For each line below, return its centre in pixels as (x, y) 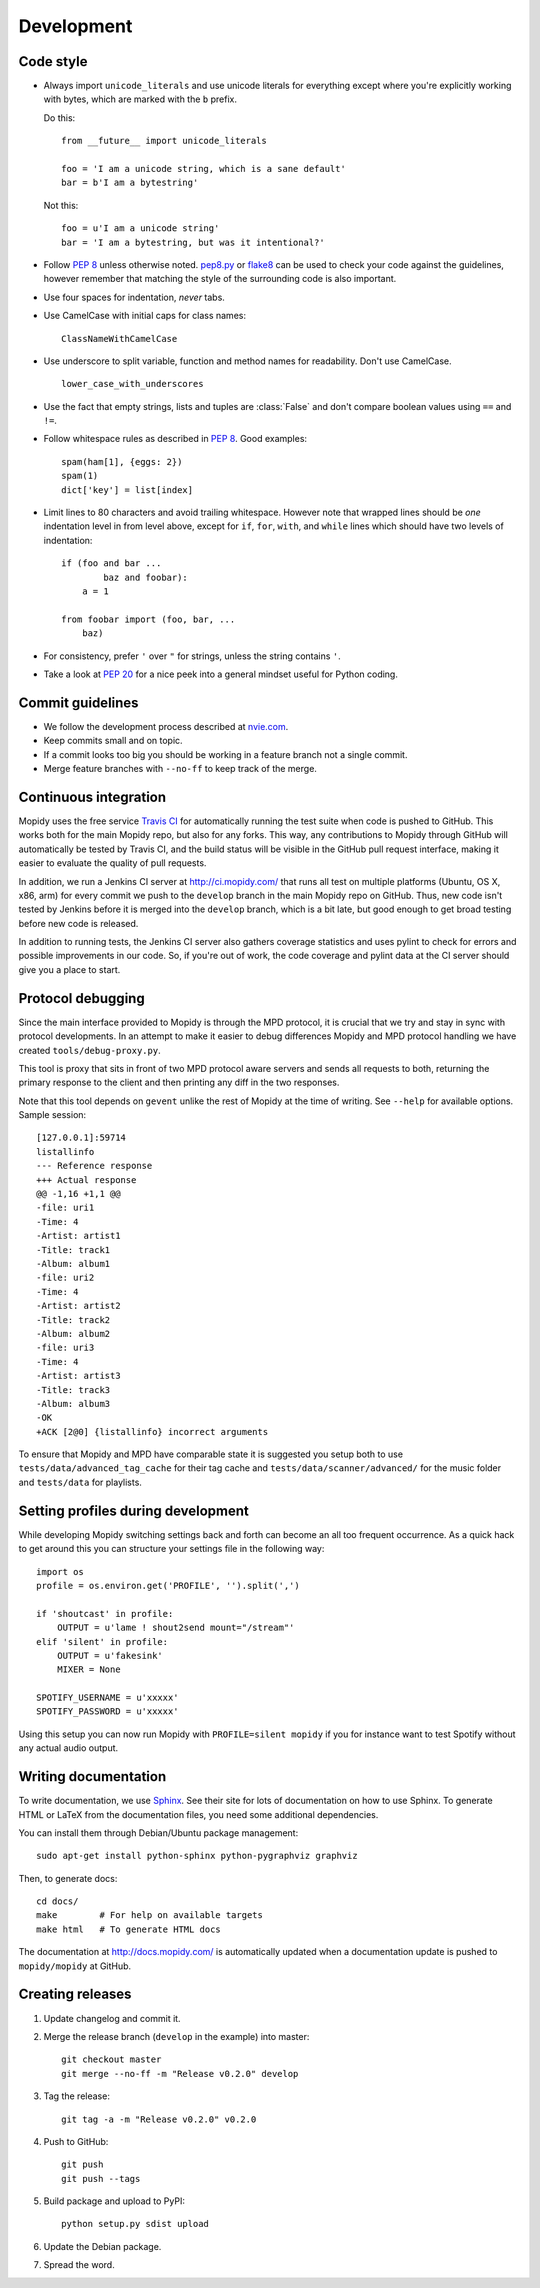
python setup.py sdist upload (135, 2224)
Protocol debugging (81, 998)
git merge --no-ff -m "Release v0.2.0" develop (180, 2073)
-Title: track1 (73, 1249)
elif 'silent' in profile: (102, 1641)
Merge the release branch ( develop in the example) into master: (176, 2036)
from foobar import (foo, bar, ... (148, 619)
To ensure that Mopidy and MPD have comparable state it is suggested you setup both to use (211, 1454)
